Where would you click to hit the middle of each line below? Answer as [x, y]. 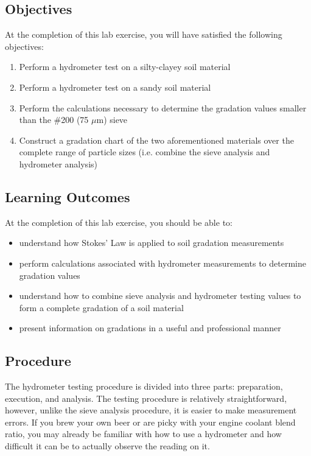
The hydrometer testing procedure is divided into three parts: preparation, [144, 386]
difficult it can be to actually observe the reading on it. [107, 446]
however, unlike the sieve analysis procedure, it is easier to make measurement [151, 410]
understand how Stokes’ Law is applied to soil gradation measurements [152, 243]
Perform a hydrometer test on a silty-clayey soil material [125, 67]
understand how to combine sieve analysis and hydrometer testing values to [160, 296]
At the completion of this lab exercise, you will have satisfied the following [144, 34]
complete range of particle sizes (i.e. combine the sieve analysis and [145, 152]
